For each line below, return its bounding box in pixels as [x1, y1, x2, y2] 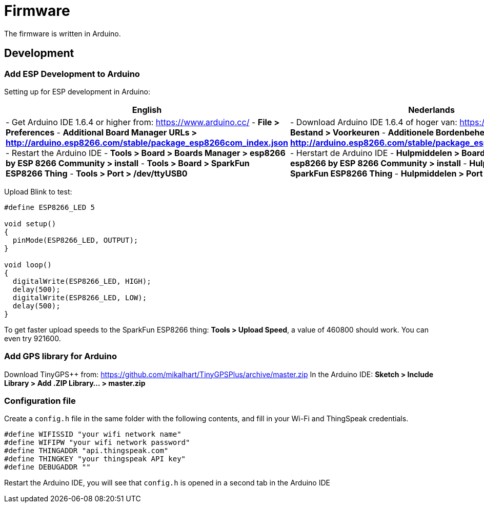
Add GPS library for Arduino [4, 351, 117, 362]
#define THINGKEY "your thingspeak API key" [4, 455, 186, 463]
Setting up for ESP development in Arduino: [4, 87, 150, 96]
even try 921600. [4, 334, 61, 343]
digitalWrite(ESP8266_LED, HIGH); [12, 277, 151, 285]
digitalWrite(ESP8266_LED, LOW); [12, 293, 147, 302]
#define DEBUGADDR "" [4, 463, 91, 472]
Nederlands [408, 104, 455, 115]
